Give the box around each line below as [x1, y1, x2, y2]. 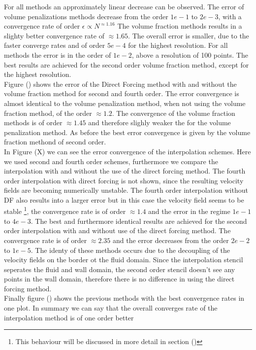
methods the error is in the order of [4, 49, 111, 60]
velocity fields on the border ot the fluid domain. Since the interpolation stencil [4, 254, 243, 265]
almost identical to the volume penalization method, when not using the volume [4, 98, 246, 108]
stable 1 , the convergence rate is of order [4, 205, 126, 216]
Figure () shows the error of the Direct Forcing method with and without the [4, 78, 237, 89]
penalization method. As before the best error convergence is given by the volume [4, 127, 251, 137]
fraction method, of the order [4, 107, 92, 118]
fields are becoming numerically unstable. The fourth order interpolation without [4, 185, 248, 195]
